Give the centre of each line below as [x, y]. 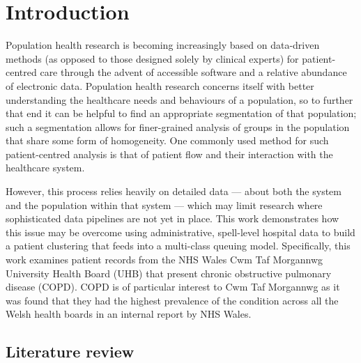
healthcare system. [45, 168]
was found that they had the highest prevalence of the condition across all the [172, 300]
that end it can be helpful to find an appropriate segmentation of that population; [181, 113]
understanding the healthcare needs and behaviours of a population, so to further [179, 99]
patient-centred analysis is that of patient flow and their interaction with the [169, 154]
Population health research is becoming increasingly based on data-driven [163, 45]
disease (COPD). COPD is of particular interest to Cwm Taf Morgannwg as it [173, 287]
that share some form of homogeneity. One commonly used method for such [167, 140]
